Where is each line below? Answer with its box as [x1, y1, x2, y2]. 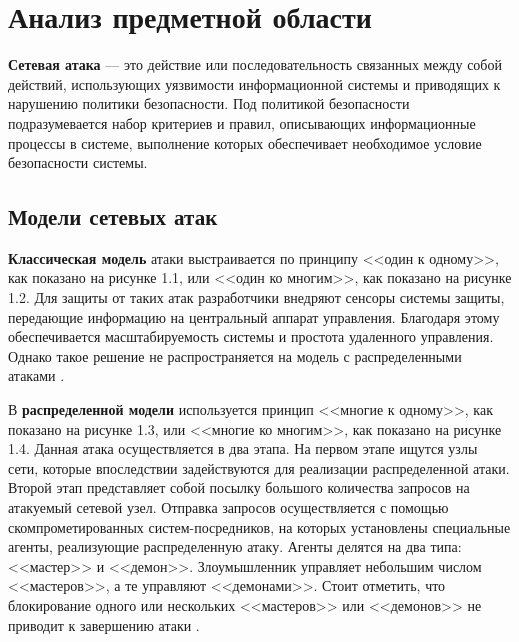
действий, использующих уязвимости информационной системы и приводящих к [8, 73, 501, 94]
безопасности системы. [8, 152, 148, 173]
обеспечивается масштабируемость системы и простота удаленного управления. [8, 326, 494, 347]
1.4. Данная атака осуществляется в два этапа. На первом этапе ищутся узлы [8, 438, 478, 459]
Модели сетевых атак [8, 201, 218, 232]
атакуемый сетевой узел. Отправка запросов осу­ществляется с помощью [8, 497, 449, 518]
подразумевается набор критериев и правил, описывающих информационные [8, 112, 476, 133]
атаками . [8, 365, 65, 386]
